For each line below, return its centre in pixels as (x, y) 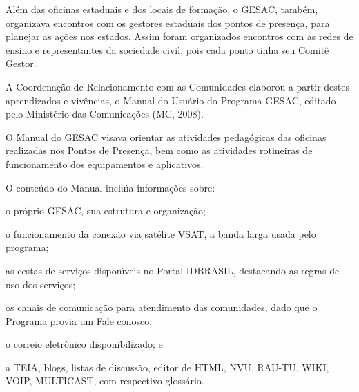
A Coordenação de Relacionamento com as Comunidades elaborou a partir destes (178, 86)
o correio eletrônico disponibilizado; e (84, 344)
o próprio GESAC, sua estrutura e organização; (106, 211)
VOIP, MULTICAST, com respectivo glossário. (105, 381)
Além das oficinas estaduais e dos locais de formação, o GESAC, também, (162, 9)
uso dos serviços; (41, 284)
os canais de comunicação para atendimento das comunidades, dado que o (162, 307)
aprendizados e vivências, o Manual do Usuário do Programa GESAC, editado (171, 100)
